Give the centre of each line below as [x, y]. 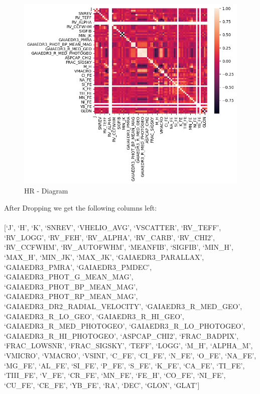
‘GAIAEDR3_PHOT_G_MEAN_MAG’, [69, 277]
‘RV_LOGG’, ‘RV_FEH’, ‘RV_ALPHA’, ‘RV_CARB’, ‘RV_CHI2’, [109, 237]
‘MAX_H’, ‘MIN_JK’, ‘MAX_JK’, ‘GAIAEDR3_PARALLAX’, [104, 257]
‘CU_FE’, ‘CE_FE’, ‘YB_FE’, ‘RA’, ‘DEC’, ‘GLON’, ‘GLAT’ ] [102, 385]
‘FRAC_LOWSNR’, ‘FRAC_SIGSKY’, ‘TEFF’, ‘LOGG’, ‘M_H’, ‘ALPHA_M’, [128, 346]
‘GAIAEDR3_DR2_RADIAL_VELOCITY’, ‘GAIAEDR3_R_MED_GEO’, [123, 306]
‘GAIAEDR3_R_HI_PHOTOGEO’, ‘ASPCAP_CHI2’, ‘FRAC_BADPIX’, [121, 335]
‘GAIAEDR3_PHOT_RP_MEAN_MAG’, [71, 296]
